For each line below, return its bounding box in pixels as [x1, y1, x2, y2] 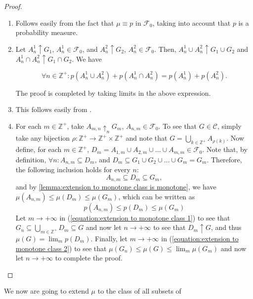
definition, [15, 154, 46, 164]
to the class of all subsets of [97, 286, 181, 296]
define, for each [15, 144, 62, 154]
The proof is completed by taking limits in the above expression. [15, 87, 211, 98]
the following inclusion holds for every [15, 164, 130, 174]
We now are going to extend [4, 286, 89, 296]
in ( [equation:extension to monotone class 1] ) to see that [59, 212, 230, 223]
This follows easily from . [15, 104, 92, 114]
